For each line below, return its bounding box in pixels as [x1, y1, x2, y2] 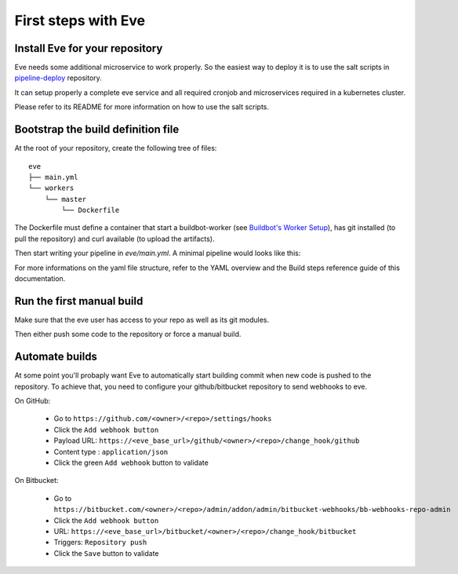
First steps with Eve [14, 12, 146, 29]
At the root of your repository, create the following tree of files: [14, 144, 217, 153]
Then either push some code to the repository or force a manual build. [14, 330, 242, 339]
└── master [44, 195, 87, 203]
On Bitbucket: [14, 476, 59, 485]
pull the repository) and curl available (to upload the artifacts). [14, 234, 215, 243]
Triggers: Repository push [53, 538, 147, 547]
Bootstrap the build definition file [14, 122, 180, 137]
